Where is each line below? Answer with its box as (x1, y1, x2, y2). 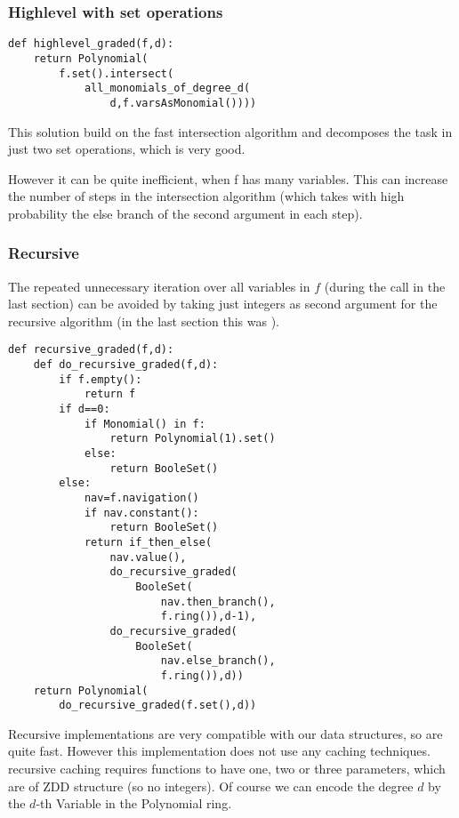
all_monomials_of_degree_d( (84, 82, 251, 95)
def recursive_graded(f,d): (8, 343, 174, 357)
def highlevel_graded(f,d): (8, 37, 174, 51)
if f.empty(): (59, 373, 142, 386)
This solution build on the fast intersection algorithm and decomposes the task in (8, 122, 453, 140)
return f (84, 388, 136, 401)
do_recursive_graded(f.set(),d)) (59, 699, 257, 712)
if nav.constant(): (84, 506, 199, 519)
